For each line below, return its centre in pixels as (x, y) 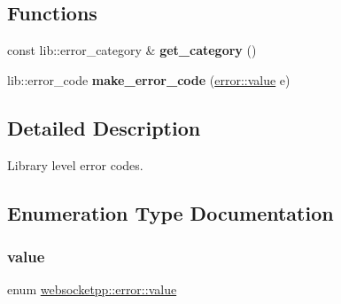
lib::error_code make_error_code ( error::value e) (149, 79)
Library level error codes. (75, 164)
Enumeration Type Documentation (170, 212)
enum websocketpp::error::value (92, 289)
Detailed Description (104, 127)
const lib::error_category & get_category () (132, 50)
